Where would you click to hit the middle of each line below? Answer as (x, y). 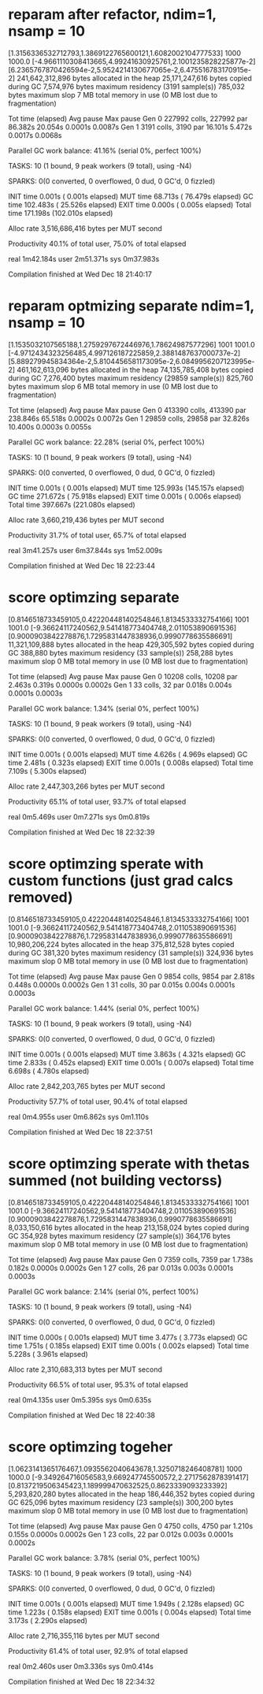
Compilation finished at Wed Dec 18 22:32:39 (81, 832)
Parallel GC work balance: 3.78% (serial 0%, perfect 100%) (104, 1558)
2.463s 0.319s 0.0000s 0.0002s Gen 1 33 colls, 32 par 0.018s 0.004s (120, 685)
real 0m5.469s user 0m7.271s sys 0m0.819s (79, 816)
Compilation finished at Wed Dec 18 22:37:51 (81, 1131)
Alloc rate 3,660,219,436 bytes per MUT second (86, 520)
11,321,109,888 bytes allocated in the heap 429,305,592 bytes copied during (131, 645)
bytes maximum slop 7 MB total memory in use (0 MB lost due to (113, 95)
